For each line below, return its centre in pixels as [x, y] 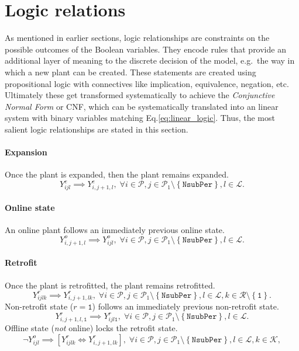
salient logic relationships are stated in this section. [97, 129]
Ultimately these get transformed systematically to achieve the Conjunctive [140, 95]
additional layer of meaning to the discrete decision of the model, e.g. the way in [150, 60]
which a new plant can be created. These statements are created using [130, 72]
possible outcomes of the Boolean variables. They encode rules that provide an [145, 49]
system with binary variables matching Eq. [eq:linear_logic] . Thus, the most [140, 118]
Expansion [26, 152]
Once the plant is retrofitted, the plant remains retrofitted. [110, 285]
